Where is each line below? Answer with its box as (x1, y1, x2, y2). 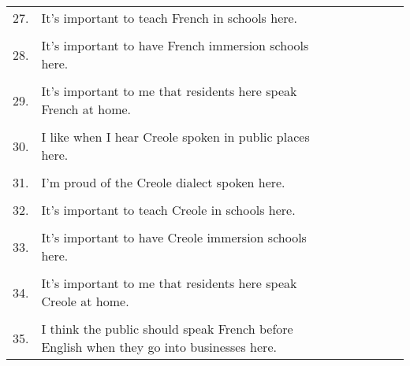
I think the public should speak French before (41, 320, 293, 338)
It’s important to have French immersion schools (41, 36, 309, 54)
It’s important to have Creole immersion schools (41, 228, 307, 246)
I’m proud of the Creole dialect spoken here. (41, 173, 285, 191)
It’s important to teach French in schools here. (41, 9, 298, 27)
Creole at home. (41, 292, 129, 310)
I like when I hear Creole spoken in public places (41, 128, 310, 146)
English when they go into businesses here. (41, 338, 277, 356)
